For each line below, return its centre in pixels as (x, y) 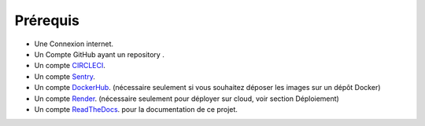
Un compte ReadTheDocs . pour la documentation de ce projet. (136, 109)
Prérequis (47, 20)
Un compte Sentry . (65, 76)
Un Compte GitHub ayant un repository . (99, 54)
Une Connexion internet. (74, 44)
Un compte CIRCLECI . (70, 66)
